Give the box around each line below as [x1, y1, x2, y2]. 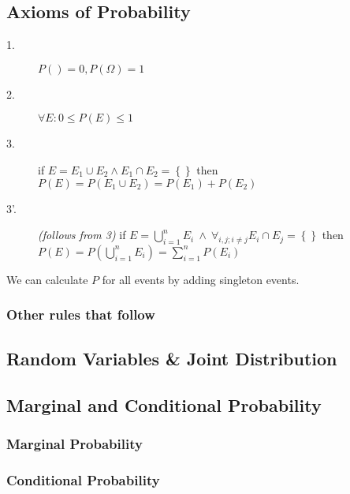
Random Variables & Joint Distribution [6, 346, 337, 370]
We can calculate [6, 271, 88, 287]
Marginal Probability [6, 433, 143, 453]
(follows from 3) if [38, 226, 126, 243]
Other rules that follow [6, 305, 155, 324]
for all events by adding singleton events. [102, 271, 300, 287]
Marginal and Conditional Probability [6, 392, 322, 417]
